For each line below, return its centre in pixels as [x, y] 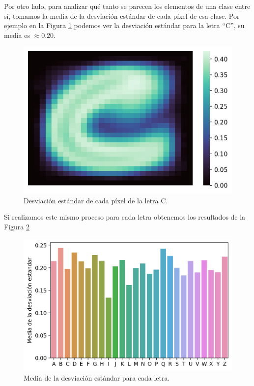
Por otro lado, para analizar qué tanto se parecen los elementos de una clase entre [127, 6]
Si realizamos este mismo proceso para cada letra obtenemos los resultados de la [125, 217]
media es [17, 35]
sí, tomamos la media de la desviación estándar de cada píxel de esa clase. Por [122, 16]
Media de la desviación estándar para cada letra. [97, 377]
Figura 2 [17, 226]
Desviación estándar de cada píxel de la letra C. [96, 200]
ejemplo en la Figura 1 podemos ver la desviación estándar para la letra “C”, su [124, 25]
